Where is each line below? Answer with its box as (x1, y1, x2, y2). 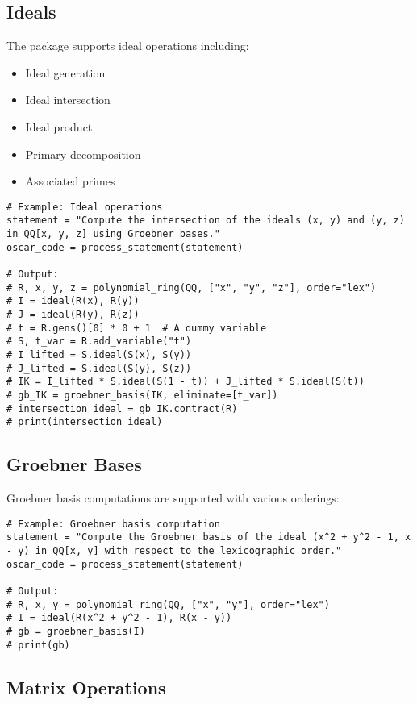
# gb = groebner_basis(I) (6, 625, 145, 637)
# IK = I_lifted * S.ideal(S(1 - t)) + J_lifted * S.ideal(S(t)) (6, 376, 365, 388)
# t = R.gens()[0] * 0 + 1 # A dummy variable (6, 322, 267, 334)
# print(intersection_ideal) (6, 416, 163, 428)
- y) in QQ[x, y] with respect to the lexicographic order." (6, 545, 342, 557)
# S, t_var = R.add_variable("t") (6, 335, 192, 348)
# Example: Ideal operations (6, 201, 163, 213)
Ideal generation (25, 64, 106, 81)
